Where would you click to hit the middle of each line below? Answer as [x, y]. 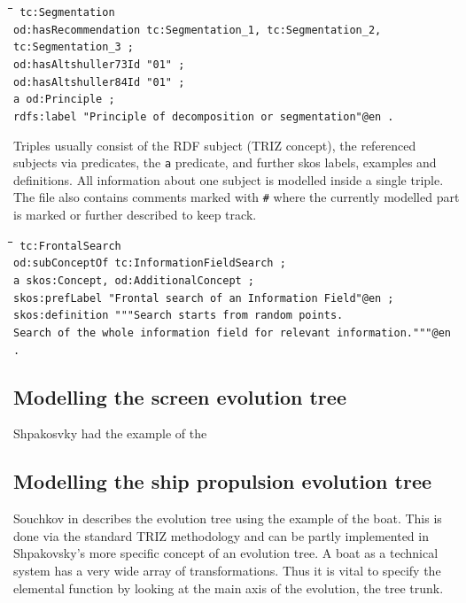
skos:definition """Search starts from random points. [179, 316]
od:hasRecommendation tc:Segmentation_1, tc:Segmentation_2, [198, 30]
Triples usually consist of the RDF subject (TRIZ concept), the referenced [215, 145]
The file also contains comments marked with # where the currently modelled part [237, 197]
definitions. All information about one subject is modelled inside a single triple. [229, 179]
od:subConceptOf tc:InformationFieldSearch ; [150, 263]
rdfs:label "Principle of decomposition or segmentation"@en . [204, 116]
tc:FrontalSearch [70, 246]
